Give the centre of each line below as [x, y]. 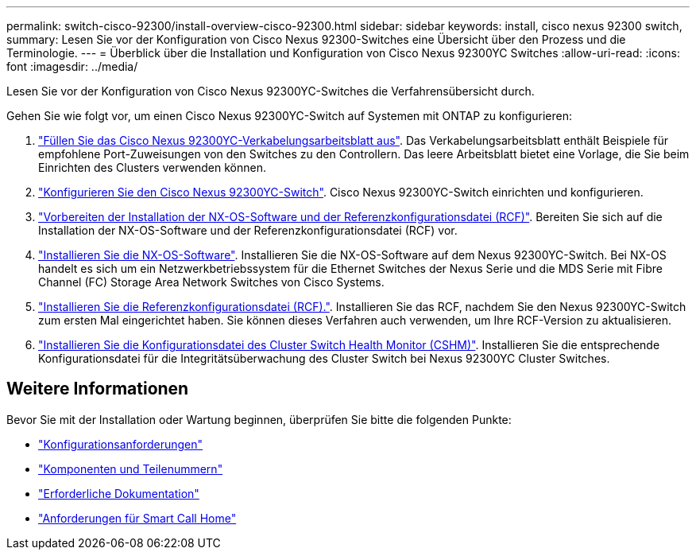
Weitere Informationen [98, 389]
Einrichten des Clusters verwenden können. [153, 167]
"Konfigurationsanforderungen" [121, 444]
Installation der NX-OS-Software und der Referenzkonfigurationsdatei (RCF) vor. [248, 230]
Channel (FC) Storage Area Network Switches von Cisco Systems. [211, 282]
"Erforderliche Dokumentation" [119, 493]
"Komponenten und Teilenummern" [131, 469]
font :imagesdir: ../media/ [72, 66]
